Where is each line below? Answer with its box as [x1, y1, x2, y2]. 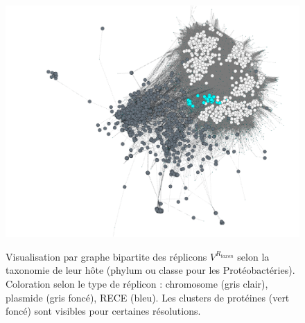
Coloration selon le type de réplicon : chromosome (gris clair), [6, 276, 268, 290]
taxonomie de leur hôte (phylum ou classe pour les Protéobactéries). [6, 263, 295, 277]
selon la [237, 249, 270, 263]
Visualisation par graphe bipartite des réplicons [6, 249, 207, 263]
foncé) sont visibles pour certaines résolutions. [6, 304, 201, 318]
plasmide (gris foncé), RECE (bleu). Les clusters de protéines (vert [6, 290, 290, 304]
